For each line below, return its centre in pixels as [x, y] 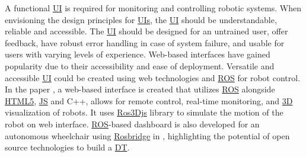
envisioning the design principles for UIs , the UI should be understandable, [141, 19]
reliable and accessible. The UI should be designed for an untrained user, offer [146, 31]
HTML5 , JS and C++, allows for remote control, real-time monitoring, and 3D [149, 100]
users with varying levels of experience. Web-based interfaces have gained [138, 54]
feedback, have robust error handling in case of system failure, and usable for [145, 42]
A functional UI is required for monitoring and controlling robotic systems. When [153, 8]
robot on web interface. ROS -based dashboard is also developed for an [132, 124]
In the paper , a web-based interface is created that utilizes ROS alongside [140, 89]
